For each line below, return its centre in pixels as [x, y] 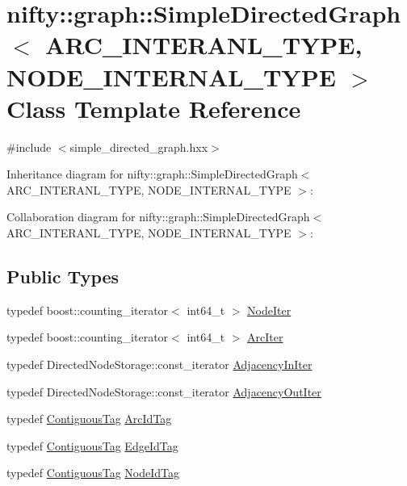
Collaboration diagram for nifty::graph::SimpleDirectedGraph [158, 217]
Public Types [63, 277]
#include [29, 147]
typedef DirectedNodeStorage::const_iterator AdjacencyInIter [159, 364]
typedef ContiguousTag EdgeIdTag [92, 445]
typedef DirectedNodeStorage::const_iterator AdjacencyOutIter [164, 391]
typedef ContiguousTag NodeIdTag [93, 473]
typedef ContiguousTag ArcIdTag [89, 419]
